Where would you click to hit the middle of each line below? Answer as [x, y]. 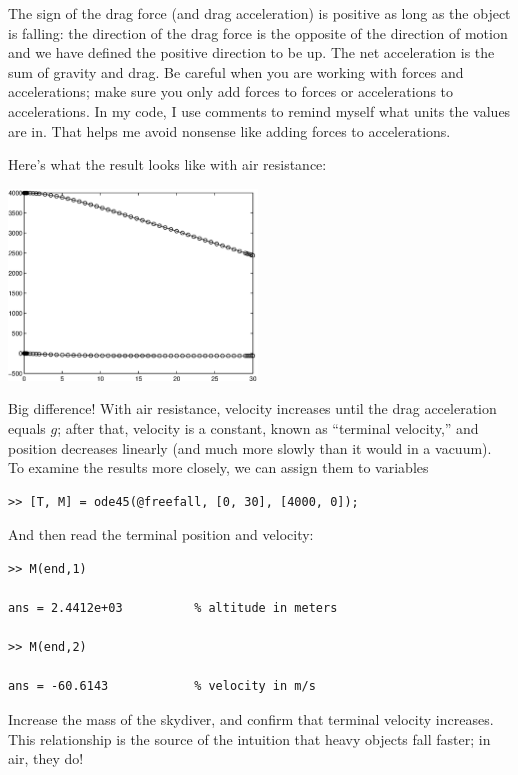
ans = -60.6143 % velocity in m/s [162, 686]
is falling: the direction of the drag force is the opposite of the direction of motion [258, 32]
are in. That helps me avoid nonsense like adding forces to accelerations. [229, 130]
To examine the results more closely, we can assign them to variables [218, 467]
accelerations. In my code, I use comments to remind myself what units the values [259, 110]
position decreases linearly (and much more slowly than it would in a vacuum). [250, 447]
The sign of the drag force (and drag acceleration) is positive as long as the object [259, 13]
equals [27, 427]
